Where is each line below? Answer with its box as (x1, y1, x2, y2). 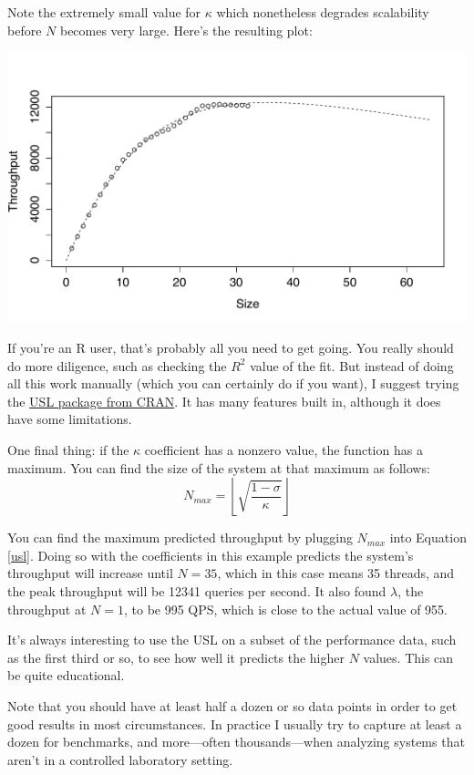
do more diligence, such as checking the (7, 356, 227, 375)
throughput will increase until (7, 563, 173, 583)
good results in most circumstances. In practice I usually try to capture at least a (7, 714, 462, 733)
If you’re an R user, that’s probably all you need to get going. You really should (7, 338, 454, 357)
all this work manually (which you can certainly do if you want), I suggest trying (7, 374, 459, 393)
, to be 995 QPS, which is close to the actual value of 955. (123, 599, 448, 618)
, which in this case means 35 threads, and (217, 563, 455, 583)
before (7, 20, 42, 39)
